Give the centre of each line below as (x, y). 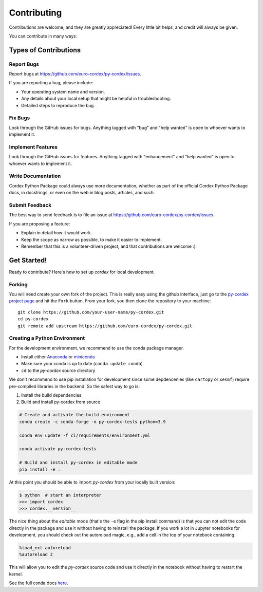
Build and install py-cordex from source (61, 402)
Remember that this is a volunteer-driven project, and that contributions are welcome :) (108, 246)
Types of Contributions (45, 50)
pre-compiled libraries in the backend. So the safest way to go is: (74, 386)
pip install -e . (40, 469)
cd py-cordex (33, 319)
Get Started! (28, 260)
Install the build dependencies (51, 395)
